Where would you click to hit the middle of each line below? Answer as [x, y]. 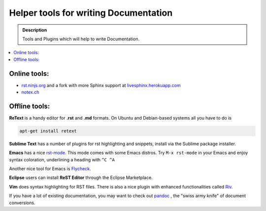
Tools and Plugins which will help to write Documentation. [81, 39]
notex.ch [30, 92]
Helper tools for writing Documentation [91, 13]
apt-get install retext [48, 131]
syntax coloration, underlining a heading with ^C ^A [62, 159]
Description [35, 30]
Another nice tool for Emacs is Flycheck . [50, 169]
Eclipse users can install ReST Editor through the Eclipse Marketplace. [81, 178]
